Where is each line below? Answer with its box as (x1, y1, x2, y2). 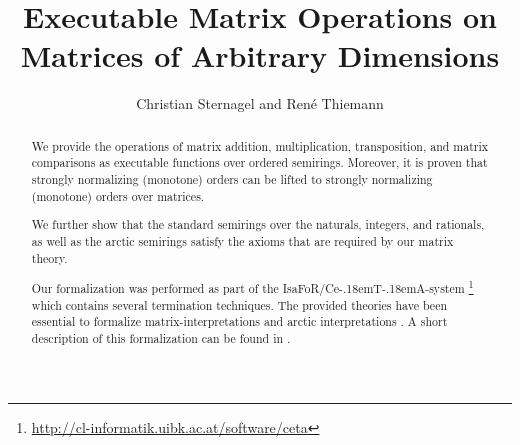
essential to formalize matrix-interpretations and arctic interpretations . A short (31, 313, 448, 330)
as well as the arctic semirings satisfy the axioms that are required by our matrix (31, 232, 454, 249)
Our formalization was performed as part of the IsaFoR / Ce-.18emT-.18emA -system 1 (31, 277, 474, 297)
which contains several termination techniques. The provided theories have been (31, 296, 448, 313)
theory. (31, 249, 68, 266)
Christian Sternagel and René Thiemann (136, 93, 384, 114)
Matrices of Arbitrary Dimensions (20, 35, 500, 76)
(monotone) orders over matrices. (31, 187, 205, 204)
